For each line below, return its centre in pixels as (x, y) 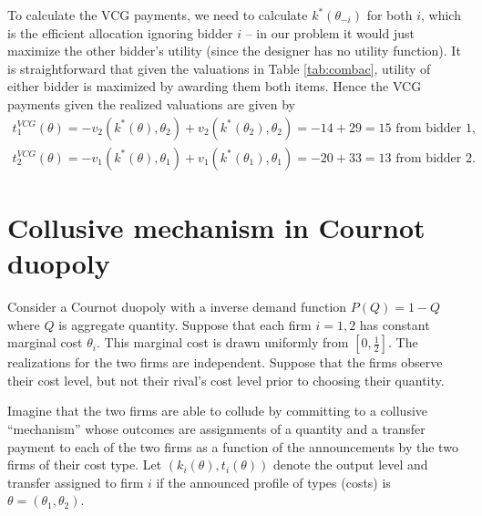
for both (390, 15)
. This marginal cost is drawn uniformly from (222, 342)
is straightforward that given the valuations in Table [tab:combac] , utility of (219, 68)
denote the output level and (351, 464)
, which (441, 15)
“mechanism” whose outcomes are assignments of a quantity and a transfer (216, 428)
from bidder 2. (436, 158)
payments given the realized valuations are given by (151, 103)
